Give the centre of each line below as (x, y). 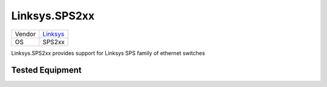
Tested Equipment (46, 70)
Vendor (25, 34)
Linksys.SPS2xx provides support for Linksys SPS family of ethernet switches (108, 53)
